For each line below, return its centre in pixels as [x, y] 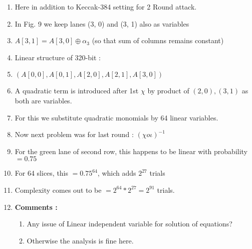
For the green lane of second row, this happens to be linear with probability [131, 151]
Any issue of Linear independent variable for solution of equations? [130, 224]
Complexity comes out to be [58, 190]
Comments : [36, 207]
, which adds [117, 173]
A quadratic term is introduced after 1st [77, 91]
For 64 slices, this [42, 173]
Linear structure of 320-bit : [58, 57]
